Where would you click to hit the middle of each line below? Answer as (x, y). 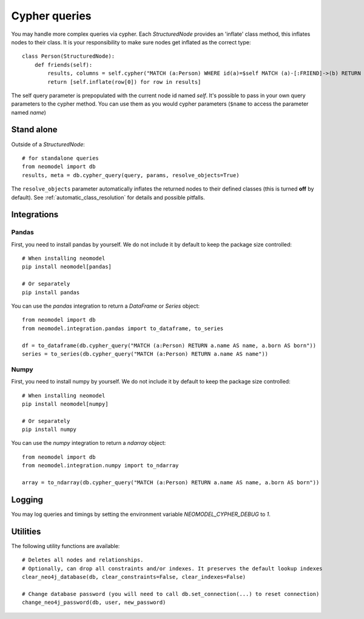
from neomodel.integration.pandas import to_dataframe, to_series (123, 328)
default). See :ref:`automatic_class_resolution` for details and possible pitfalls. (108, 197)
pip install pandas (51, 292)
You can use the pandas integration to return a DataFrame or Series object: (106, 306)
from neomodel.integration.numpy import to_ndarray (100, 465)
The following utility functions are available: (66, 546)
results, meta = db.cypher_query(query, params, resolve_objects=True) (131, 175)
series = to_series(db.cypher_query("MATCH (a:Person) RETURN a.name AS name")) (145, 354)
